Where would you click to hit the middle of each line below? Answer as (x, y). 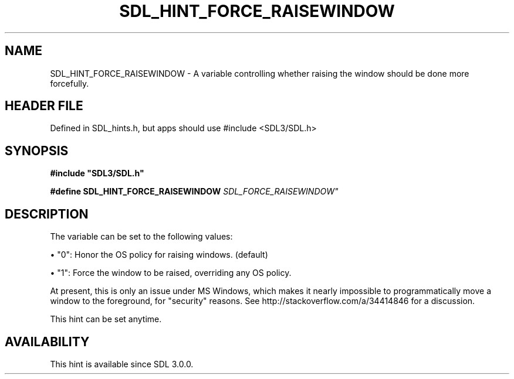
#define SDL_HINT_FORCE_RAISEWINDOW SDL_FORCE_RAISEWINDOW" (194, 192)
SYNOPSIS (37, 151)
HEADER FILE (44, 106)
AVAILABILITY (47, 342)
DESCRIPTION (47, 214)
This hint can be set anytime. (106, 319)
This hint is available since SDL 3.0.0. (122, 364)
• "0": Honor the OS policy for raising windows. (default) (159, 255)
